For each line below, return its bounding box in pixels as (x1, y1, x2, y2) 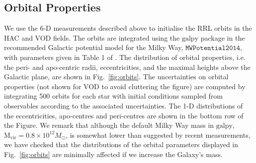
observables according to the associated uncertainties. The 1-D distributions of (4, 100, 243, 110)
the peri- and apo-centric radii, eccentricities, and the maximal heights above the (4, 61, 251, 72)
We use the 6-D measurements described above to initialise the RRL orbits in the (4, 23, 252, 33)
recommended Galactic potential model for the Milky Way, (4, 42, 183, 53)
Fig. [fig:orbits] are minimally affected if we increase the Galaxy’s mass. (4, 149, 223, 159)
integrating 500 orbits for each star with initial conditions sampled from (4, 91, 223, 101)
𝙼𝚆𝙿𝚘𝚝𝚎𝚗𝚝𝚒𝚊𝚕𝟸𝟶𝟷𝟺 (185, 45, 241, 52)
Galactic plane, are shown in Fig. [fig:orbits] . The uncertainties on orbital (4, 71, 229, 82)
